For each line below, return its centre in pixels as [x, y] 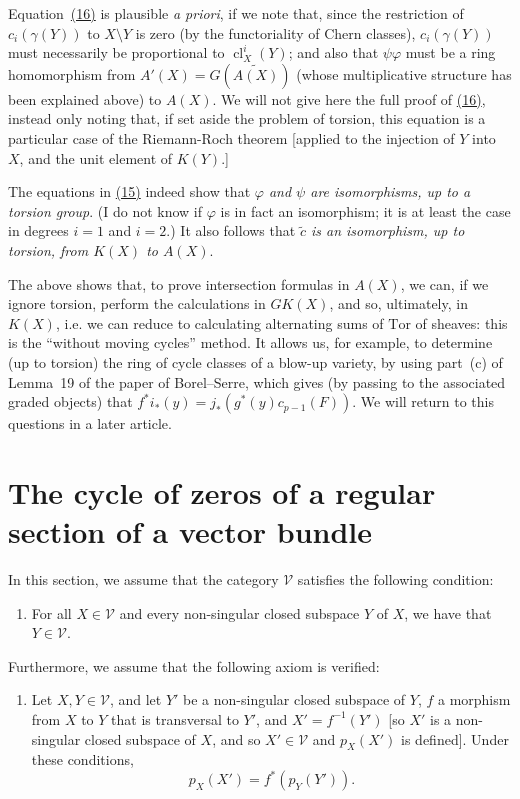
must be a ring [450, 52]
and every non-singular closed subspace [239, 612]
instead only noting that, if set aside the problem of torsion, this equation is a [247, 118]
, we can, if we [444, 283]
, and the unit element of [96, 157]
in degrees [38, 230]
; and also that [333, 52]
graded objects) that [70, 401]
